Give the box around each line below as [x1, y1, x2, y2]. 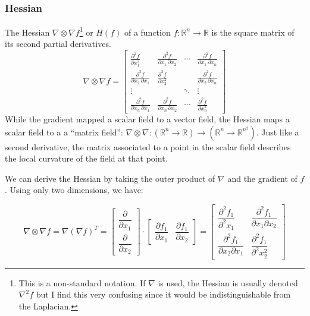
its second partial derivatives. [5, 37, 111, 50]
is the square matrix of [211, 26, 295, 38]
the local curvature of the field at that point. [5, 152, 168, 165]
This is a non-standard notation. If [18, 276, 146, 289]
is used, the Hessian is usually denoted [158, 276, 298, 289]
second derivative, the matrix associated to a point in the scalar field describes [5, 140, 291, 153]
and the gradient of [227, 172, 298, 184]
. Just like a [256, 125, 299, 138]
